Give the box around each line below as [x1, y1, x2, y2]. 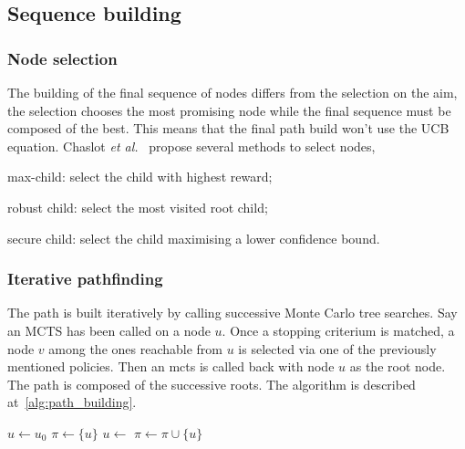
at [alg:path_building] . [7, 392, 137, 412]
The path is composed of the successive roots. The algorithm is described [7, 374, 416, 393]
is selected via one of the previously [238, 339, 437, 358]
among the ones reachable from [48, 339, 222, 358]
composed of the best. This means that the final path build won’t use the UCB [7, 119, 449, 138]
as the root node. [349, 357, 446, 376]
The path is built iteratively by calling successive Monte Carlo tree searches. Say [7, 303, 458, 322]
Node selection [7, 47, 118, 69]
